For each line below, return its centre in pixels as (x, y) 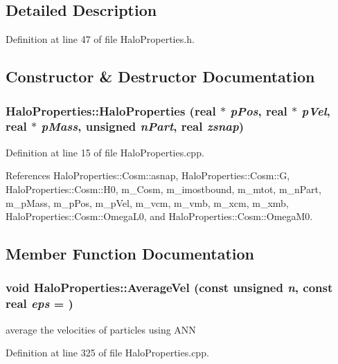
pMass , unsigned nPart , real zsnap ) (143, 126)
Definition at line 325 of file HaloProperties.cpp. (107, 353)
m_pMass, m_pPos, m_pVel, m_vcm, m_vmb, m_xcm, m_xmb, (147, 202)
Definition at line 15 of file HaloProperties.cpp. (105, 152)
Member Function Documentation (130, 254)
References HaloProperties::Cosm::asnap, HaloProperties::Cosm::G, (148, 175)
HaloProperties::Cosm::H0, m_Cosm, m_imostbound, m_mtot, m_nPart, (163, 189)
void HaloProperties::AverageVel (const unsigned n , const (169, 288)
